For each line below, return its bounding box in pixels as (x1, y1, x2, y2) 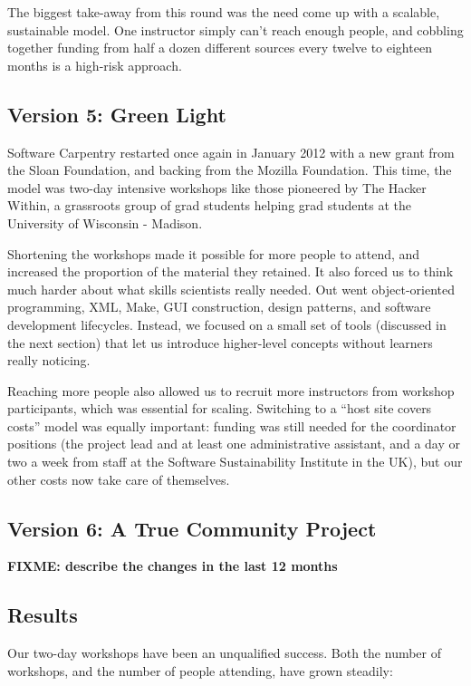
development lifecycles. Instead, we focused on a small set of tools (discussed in (7, 314, 447, 333)
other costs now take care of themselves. (7, 469, 230, 488)
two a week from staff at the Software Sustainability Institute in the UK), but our (7, 452, 463, 471)
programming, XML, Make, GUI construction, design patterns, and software (7, 297, 431, 316)
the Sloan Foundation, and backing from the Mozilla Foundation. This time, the (7, 160, 452, 179)
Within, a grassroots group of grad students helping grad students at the (7, 196, 412, 215)
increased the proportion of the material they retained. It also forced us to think (7, 262, 454, 281)
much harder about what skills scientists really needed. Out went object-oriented (7, 279, 456, 298)
